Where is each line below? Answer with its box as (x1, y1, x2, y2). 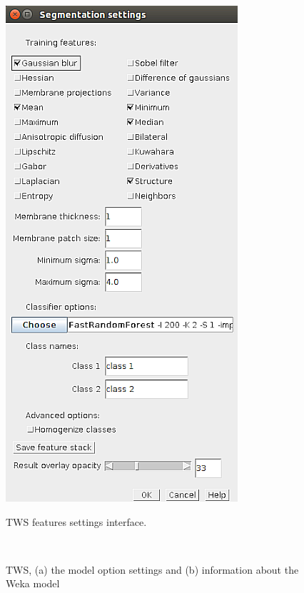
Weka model (6, 576, 60, 591)
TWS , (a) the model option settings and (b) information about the (6, 562, 299, 577)
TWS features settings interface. (6, 514, 147, 529)
